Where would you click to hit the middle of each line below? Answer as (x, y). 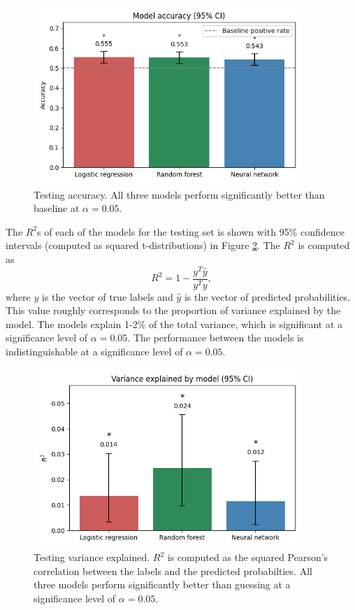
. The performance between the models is (216, 338)
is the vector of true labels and (108, 296)
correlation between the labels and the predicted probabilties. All (173, 570)
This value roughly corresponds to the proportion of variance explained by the (173, 310)
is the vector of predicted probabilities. (267, 296)
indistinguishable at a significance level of (94, 352)
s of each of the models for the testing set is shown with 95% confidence (191, 231)
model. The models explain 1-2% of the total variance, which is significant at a (174, 324)
